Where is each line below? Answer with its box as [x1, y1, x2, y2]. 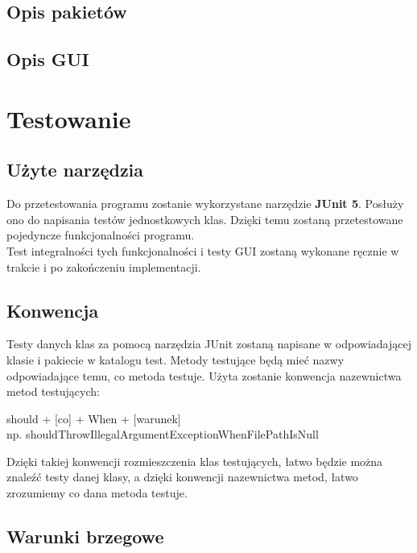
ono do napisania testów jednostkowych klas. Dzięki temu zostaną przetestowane [6, 210, 403, 227]
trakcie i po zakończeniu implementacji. [6, 258, 201, 275]
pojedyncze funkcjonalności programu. [6, 227, 195, 243]
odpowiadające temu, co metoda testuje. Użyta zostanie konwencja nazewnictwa [6, 367, 402, 384]
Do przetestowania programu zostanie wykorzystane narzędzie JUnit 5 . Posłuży [6, 195, 404, 212]
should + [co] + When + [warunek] [6, 410, 181, 426]
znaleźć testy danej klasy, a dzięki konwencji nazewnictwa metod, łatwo [6, 468, 358, 485]
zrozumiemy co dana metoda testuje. [6, 484, 188, 501]
